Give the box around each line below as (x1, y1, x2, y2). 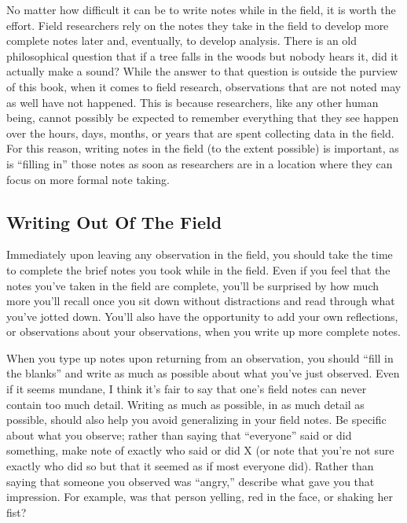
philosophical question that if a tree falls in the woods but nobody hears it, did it (6, 47, 398, 64)
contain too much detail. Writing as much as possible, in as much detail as (6, 396, 365, 412)
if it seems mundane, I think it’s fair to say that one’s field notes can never (6, 381, 367, 397)
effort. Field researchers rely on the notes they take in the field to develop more (6, 17, 389, 33)
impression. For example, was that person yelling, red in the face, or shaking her (6, 488, 393, 505)
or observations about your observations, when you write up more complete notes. (6, 323, 401, 340)
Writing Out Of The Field (6, 209, 222, 234)
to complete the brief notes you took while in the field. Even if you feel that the (6, 261, 390, 278)
